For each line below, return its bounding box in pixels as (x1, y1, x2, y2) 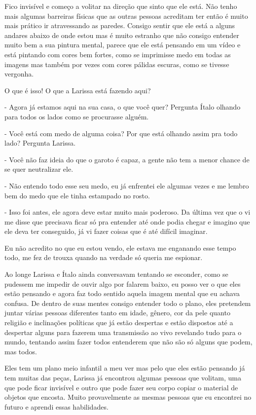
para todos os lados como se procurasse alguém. (4, 111, 149, 121)
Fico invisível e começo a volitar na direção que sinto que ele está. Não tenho (4, 1, 237, 11)
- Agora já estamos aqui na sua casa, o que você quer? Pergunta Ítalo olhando (4, 102, 241, 112)
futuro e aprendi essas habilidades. (4, 401, 109, 412)
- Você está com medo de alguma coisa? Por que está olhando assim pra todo (4, 128, 238, 138)
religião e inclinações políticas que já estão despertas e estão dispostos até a (4, 317, 233, 328)
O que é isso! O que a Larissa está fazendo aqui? (4, 85, 151, 95)
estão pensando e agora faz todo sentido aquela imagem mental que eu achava (4, 288, 240, 299)
